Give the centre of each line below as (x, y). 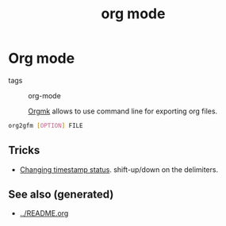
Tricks (24, 150)
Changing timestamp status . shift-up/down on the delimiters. (119, 169)
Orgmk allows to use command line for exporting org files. (123, 111)
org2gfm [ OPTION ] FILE (46, 125)
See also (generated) (61, 195)
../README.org (44, 213)
